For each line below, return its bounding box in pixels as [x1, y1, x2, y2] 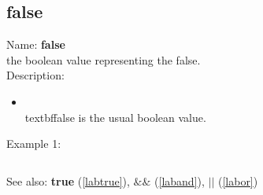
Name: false [6, 36, 65, 53]
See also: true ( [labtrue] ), [6, 172, 130, 189]
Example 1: [6, 135, 61, 152]
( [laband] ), [154, 172, 205, 189]
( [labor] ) [217, 172, 258, 189]
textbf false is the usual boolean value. [24, 109, 206, 125]
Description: [6, 67, 65, 83]
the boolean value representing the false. [6, 51, 201, 68]
